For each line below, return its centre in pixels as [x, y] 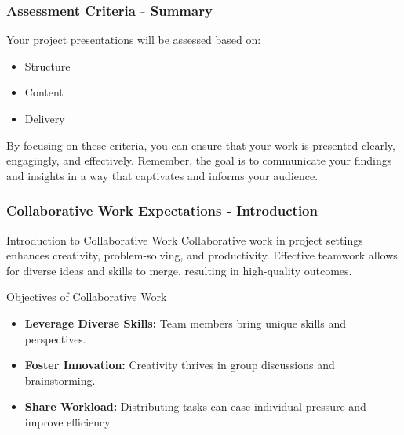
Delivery [45, 118]
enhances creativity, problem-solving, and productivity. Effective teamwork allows [202, 255]
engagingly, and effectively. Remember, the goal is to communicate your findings [199, 160]
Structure [47, 65]
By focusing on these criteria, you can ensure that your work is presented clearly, [201, 145]
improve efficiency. [69, 421]
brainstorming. [60, 380]
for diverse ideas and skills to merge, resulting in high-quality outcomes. [179, 270]
